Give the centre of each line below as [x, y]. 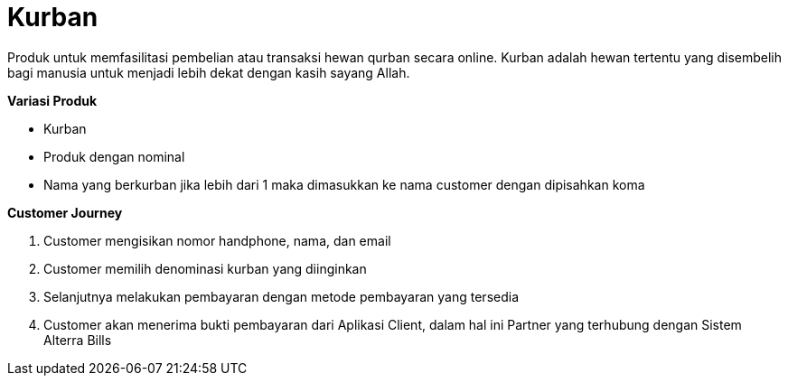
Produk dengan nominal [114, 156]
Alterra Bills [78, 340]
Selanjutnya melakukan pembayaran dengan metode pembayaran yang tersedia [281, 296]
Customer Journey [65, 212]
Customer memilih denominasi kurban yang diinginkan [205, 268]
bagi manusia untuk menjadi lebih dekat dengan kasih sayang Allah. [209, 72]
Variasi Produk [52, 100]
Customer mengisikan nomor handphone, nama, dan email [217, 240]
